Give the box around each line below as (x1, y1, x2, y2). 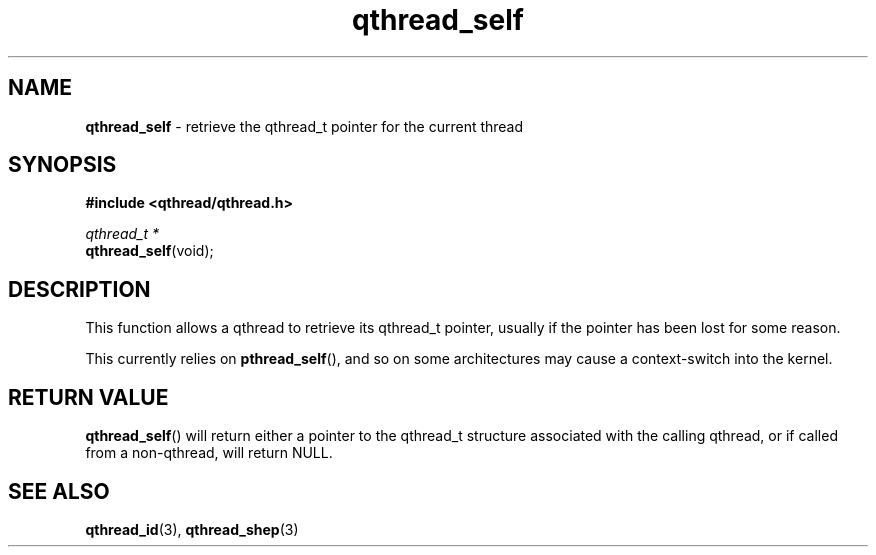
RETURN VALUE (8, 384, 169, 410)
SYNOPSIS (8, 152, 117, 178)
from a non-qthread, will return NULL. (85, 444, 333, 462)
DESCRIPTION (8, 276, 151, 302)
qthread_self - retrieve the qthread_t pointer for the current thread (85, 117, 524, 135)
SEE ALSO (8, 478, 110, 504)
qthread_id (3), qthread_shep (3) (85, 520, 299, 538)
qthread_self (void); (85, 242, 214, 260)
